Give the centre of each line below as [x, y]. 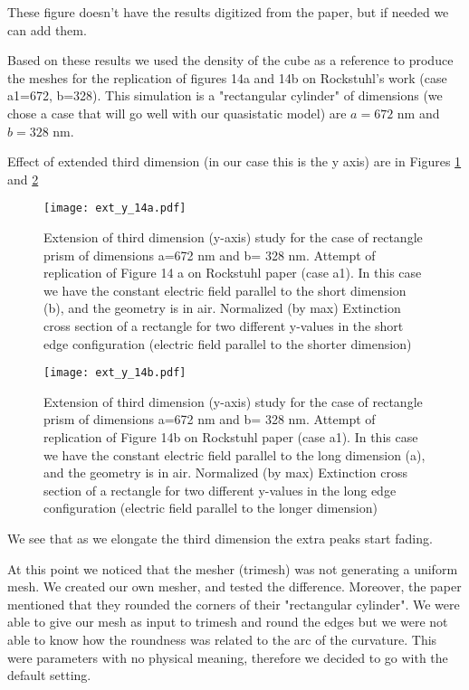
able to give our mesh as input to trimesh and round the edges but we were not [228, 622]
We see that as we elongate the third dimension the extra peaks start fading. [220, 538]
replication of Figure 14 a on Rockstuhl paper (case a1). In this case [233, 273]
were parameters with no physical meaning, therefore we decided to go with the [228, 657]
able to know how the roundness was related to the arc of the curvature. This [222, 639]
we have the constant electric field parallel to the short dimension [225, 290]
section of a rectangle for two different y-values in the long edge [220, 490]
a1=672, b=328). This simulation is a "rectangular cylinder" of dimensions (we [225, 95]
